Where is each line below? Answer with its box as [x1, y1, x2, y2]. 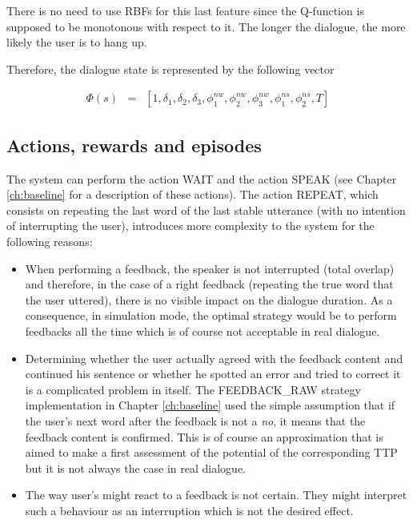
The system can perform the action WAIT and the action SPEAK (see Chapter [6, 170, 397, 187]
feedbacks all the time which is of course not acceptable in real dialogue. [25, 322, 380, 339]
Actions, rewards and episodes [6, 132, 262, 157]
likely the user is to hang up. [6, 34, 147, 50]
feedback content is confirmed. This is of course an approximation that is [25, 428, 383, 445]
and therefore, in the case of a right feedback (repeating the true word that [25, 276, 394, 292]
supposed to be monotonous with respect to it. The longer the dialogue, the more [6, 18, 406, 34]
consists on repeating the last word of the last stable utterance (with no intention [6, 201, 406, 218]
